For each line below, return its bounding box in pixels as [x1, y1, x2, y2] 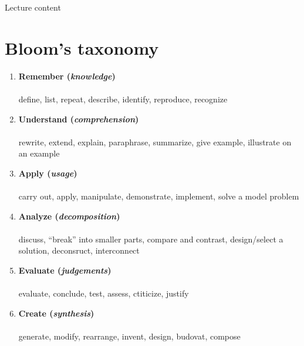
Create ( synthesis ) [18, 307, 94, 319]
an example [18, 147, 60, 159]
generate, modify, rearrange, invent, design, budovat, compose [18, 330, 241, 342]
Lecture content [5, 1, 61, 13]
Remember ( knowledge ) [18, 69, 116, 82]
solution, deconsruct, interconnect [18, 244, 140, 257]
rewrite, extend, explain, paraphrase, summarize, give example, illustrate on [18, 135, 292, 148]
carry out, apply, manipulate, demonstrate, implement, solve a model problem [18, 190, 299, 202]
